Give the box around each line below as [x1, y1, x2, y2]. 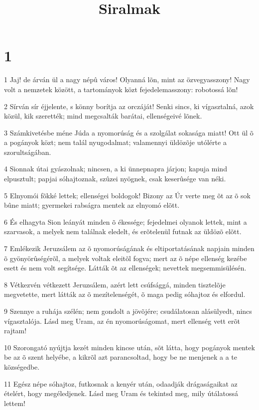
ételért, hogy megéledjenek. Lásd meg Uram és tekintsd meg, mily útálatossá [4, 388, 238, 399]
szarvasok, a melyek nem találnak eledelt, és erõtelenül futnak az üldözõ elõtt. [4, 226, 242, 237]
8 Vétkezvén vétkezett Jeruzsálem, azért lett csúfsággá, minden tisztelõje [4, 279, 226, 289]
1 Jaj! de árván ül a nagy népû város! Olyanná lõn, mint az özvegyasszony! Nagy [4, 74, 250, 85]
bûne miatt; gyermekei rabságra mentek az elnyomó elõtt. [4, 200, 180, 210]
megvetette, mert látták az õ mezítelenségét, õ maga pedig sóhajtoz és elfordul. [4, 289, 246, 299]
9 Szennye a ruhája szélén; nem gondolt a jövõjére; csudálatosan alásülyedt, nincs [4, 306, 252, 316]
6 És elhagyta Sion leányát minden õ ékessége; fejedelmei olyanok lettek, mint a [4, 216, 247, 227]
